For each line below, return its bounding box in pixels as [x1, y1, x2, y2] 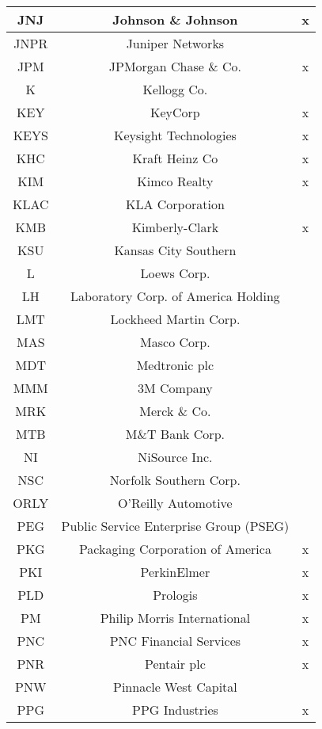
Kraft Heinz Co [132, 149, 218, 167]
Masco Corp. [140, 333, 210, 351]
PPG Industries [131, 700, 218, 719]
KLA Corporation [126, 195, 225, 213]
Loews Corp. [140, 264, 210, 282]
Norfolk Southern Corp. [109, 471, 241, 489]
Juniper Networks [126, 34, 225, 52]
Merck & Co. [139, 402, 211, 420]
